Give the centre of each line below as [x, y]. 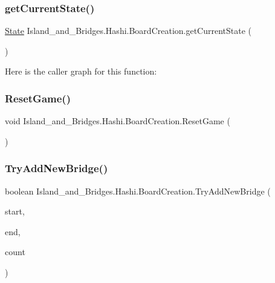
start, [15, 211]
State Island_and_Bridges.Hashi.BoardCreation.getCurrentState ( [128, 31]
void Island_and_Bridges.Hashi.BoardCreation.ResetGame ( [118, 121]
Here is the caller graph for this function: [81, 71]
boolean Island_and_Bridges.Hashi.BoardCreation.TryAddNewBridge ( [138, 191]
